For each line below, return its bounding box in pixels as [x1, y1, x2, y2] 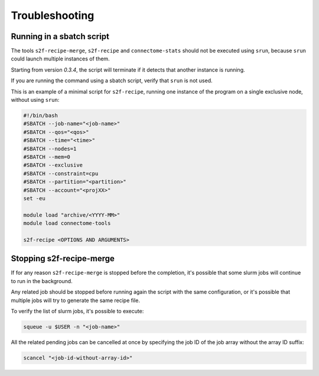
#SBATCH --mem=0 [23, 153, 71, 160]
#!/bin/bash [23, 113, 58, 118]
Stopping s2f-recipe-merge [11, 253, 115, 263]
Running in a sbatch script [11, 31, 109, 41]
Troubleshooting [11, 9, 95, 22]
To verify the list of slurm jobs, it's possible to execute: [11, 307, 144, 314]
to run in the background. [11, 277, 73, 284]
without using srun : [11, 97, 60, 104]
